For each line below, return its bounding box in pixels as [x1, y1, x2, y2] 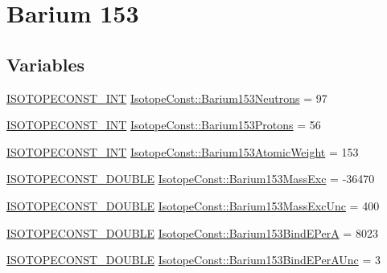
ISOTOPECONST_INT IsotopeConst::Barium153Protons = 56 [6, 116, 321, 133]
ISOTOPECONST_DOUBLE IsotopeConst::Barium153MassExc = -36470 [6, 170, 375, 187]
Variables [6, 51, 85, 76]
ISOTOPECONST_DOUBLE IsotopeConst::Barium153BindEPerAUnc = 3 [6, 251, 381, 268]
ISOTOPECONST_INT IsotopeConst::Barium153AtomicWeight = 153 [6, 143, 359, 160]
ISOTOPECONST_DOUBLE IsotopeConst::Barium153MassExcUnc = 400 [6, 197, 380, 214]
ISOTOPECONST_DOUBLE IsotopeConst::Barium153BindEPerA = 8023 [6, 224, 378, 241]
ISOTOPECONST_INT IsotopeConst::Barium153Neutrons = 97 [6, 89, 327, 106]
